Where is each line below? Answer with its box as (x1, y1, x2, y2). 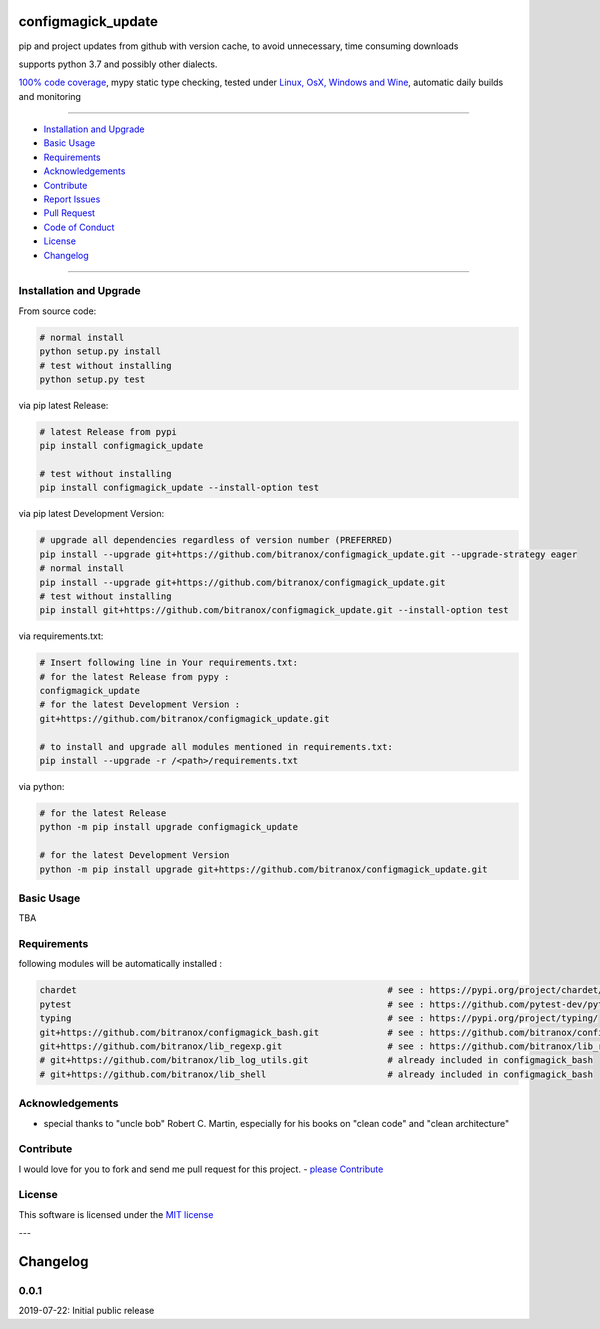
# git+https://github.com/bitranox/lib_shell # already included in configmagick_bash (39, 1068, 594, 1080)
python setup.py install (39, 346, 162, 357)
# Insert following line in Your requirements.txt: (39, 657, 299, 669)
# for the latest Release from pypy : (39, 671, 230, 682)
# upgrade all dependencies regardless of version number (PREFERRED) (39, 535, 394, 546)
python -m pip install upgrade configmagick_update (39, 821, 299, 833)
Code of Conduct (43, 221, 115, 233)
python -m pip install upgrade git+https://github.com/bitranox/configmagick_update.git (39, 863, 489, 875)
